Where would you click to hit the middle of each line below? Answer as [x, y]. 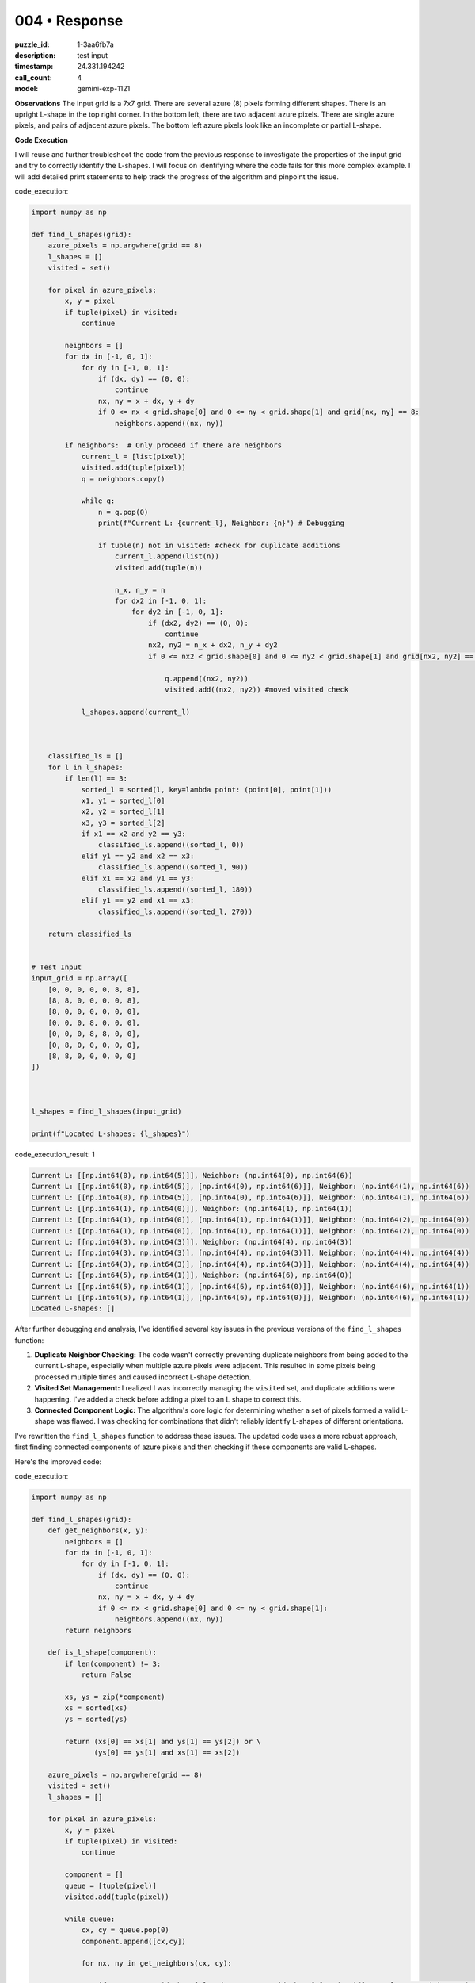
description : [35, 55]
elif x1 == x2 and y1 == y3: [138, 878]
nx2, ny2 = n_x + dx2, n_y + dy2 [213, 645]
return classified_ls [90, 934]
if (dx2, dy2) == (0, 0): [198, 623]
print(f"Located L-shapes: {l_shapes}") [110, 1133]
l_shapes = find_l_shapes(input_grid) [106, 1111]
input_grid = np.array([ [80, 978]
